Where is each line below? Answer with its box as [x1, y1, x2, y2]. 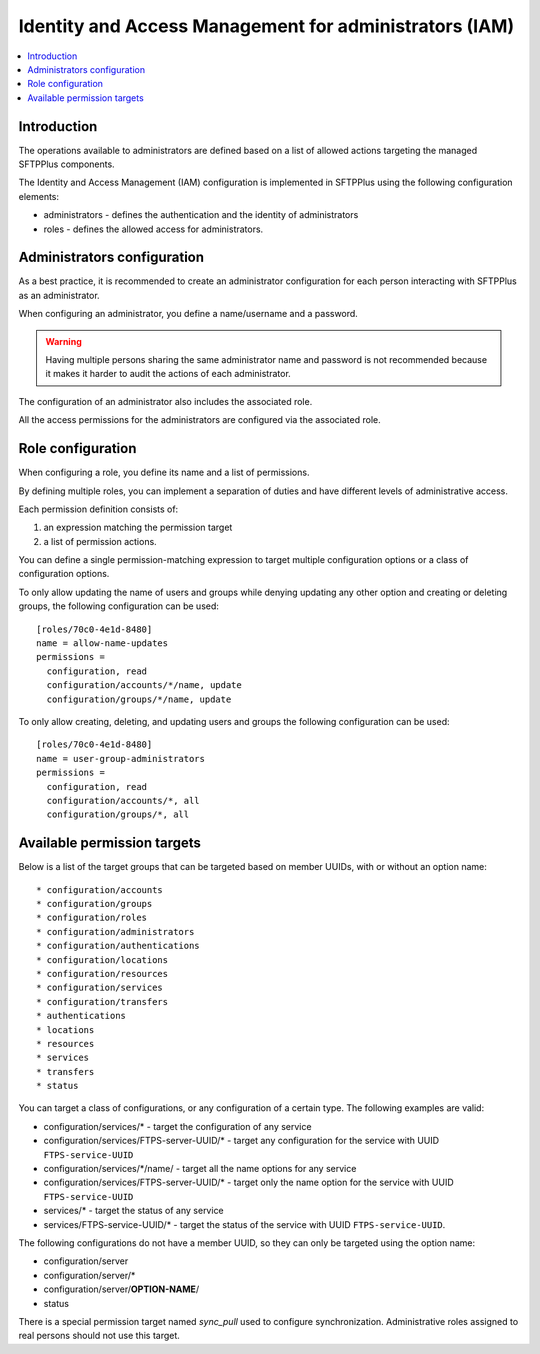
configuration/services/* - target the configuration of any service [43, 1120, 312, 1132]
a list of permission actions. [43, 535, 157, 547]
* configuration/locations [36, 954, 169, 965]
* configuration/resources [36, 968, 169, 979]
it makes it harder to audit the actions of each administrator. [45, 368, 292, 380]
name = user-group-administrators [36, 753, 205, 764]
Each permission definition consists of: [18, 503, 179, 515]
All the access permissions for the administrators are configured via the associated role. [18, 414, 381, 426]
